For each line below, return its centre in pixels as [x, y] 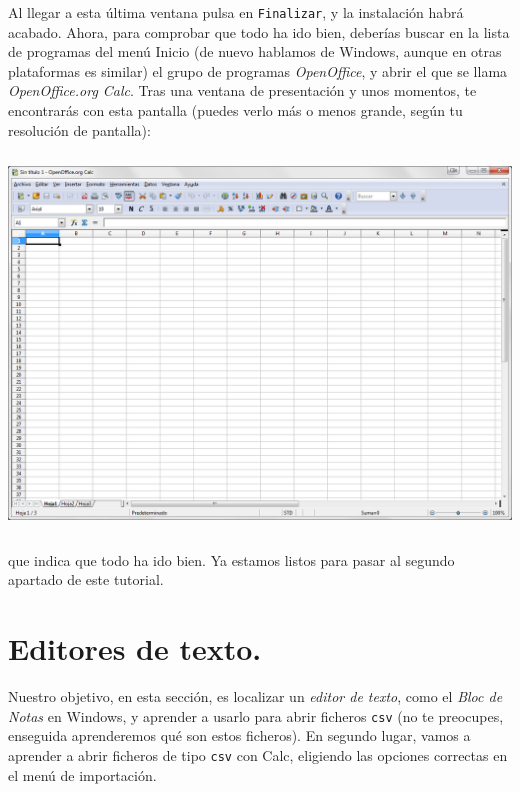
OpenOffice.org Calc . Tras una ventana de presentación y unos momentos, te [242, 90]
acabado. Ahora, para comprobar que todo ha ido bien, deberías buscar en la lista [259, 31]
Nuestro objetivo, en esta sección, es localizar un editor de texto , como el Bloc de [255, 696]
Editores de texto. [135, 648]
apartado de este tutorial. [86, 579]
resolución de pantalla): [79, 129]
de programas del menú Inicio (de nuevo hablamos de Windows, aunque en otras [255, 51]
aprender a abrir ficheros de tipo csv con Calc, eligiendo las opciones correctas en [258, 754]
